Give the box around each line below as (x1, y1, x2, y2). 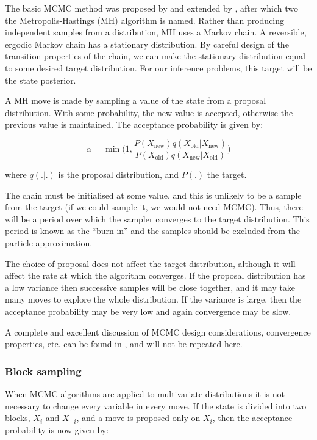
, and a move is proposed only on (76, 411, 201, 424)
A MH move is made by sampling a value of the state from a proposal (5, 94, 266, 107)
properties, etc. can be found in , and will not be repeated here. (5, 337, 243, 350)
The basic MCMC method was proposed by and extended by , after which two (5, 2, 298, 14)
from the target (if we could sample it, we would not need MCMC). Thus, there (5, 200, 303, 213)
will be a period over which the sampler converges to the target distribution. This (5, 212, 310, 225)
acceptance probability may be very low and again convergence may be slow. (5, 304, 291, 317)
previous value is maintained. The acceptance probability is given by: (5, 118, 263, 131)
